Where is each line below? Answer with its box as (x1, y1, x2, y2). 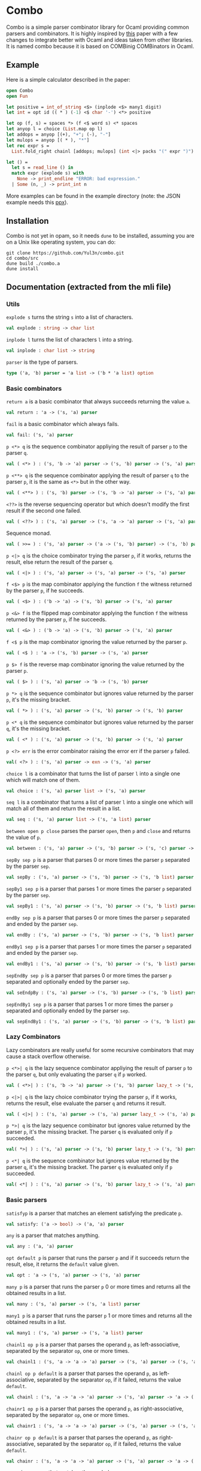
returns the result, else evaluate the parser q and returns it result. (6, 1099, 166, 1107)
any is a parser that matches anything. (6, 1232, 100, 1239)
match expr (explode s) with (11, 170, 84, 176)
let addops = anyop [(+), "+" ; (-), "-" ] (6, 131, 111, 137)
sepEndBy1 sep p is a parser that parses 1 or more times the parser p (6, 1000, 173, 1008)
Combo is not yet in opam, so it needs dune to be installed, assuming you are (6, 232, 194, 239)
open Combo (6, 88, 33, 94)
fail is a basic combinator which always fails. (6, 421, 120, 428)
